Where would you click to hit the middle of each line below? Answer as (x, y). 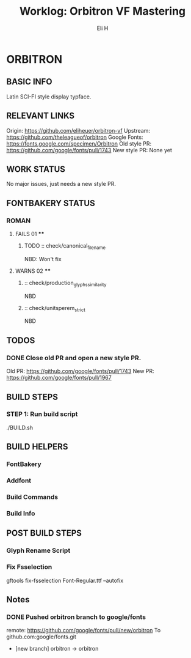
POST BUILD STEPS (44, 533)
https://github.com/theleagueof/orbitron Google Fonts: (75, 137)
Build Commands (32, 497)
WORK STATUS (36, 169)
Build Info (21, 513)
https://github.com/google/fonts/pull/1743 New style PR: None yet (89, 150)
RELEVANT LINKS (41, 116)
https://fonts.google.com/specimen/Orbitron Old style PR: (79, 143)
